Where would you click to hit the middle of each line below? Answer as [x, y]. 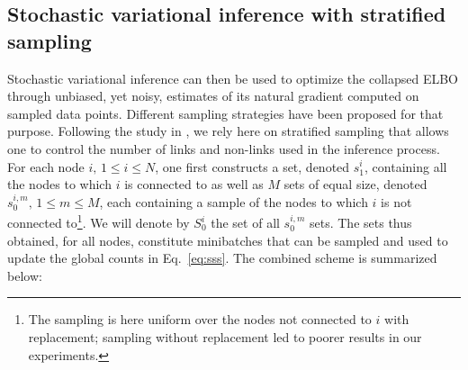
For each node [46, 166]
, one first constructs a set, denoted [252, 166]
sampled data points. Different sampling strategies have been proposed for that [225, 113]
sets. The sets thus [361, 222]
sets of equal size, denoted [355, 184]
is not [396, 201]
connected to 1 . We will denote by [99, 221]
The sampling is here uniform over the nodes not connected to [200, 319]
